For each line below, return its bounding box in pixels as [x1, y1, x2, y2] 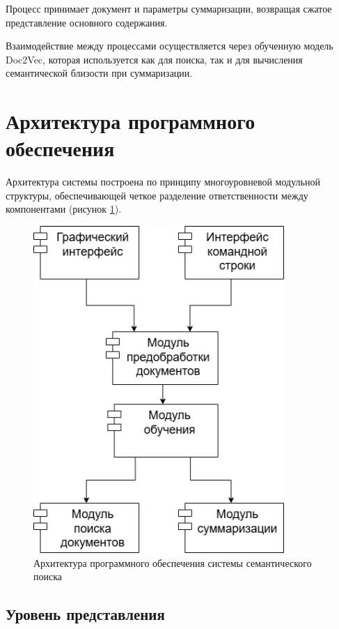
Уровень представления [6, 603, 165, 625]
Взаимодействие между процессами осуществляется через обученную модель [6, 38, 333, 53]
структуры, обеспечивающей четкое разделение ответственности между [6, 188, 308, 202]
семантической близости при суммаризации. [6, 66, 193, 80]
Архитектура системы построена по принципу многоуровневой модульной [6, 174, 320, 189]
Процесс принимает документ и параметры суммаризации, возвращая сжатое [6, 1, 332, 15]
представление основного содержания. [6, 15, 168, 29]
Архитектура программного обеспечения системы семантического [33, 555, 312, 570]
